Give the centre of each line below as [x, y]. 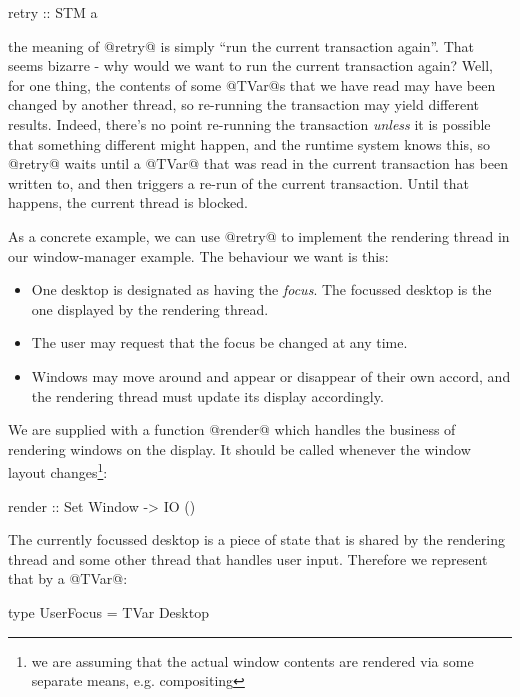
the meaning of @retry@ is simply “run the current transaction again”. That [241, 45]
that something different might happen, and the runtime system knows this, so [249, 143]
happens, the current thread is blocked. [128, 202]
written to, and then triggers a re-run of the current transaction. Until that [238, 182]
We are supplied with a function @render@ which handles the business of [232, 429]
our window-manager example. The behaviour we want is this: [198, 255]
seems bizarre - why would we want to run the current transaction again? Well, [250, 65]
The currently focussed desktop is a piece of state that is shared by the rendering [256, 539]
